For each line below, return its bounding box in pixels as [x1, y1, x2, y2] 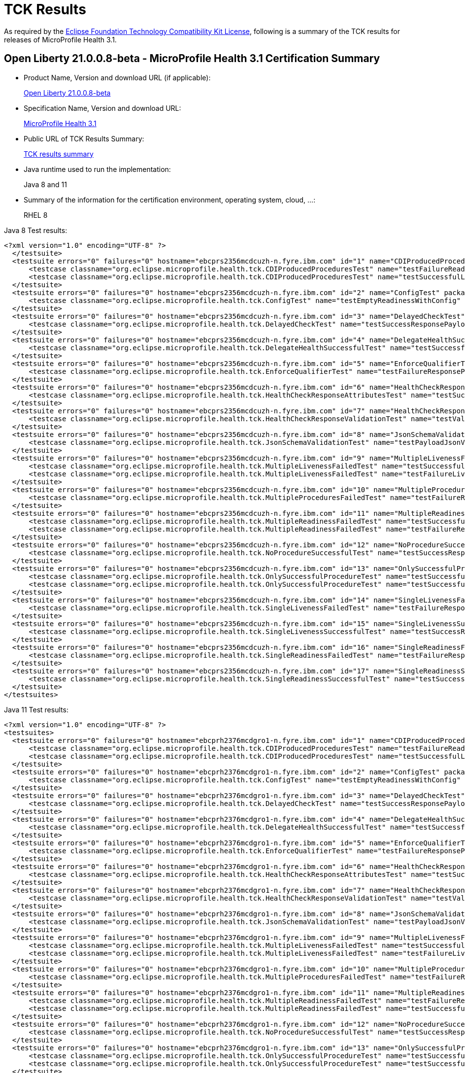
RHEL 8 [24, 210, 48, 219]
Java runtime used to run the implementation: [24, 165, 171, 173]
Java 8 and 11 [24, 180, 67, 189]
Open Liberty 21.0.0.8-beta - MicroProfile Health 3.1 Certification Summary [4, 52, 380, 65]
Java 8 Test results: [4, 226, 67, 235]
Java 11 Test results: [4, 705, 68, 714]
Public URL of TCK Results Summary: [24, 134, 144, 143]
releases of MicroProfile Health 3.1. [4, 35, 117, 44]
